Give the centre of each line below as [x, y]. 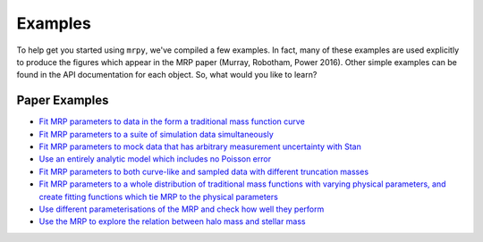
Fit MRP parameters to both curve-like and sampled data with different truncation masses [204, 171]
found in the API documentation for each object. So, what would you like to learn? [167, 75]
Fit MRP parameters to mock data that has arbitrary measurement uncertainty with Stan [200, 146]
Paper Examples [63, 100]
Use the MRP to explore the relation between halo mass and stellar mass [172, 221]
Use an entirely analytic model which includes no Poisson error [155, 159]
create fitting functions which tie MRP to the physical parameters [159, 196]
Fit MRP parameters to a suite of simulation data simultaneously [157, 134]
